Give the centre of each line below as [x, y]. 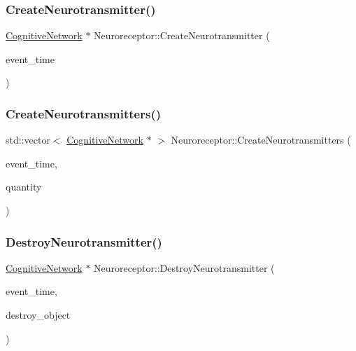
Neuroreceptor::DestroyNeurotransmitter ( [184, 267]
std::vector [28, 140]
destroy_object [38, 315]
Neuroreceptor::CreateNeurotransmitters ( [261, 140]
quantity [24, 187]
